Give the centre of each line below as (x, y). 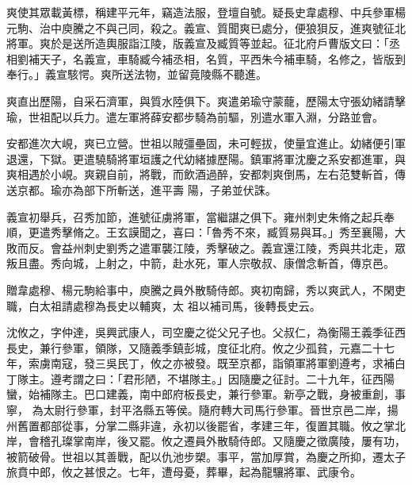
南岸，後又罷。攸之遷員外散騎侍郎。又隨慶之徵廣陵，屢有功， (244, 441)
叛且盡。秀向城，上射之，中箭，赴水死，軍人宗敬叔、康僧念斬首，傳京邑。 (200, 263)
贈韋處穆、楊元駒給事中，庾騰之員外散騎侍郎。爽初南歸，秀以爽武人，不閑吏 (206, 289)
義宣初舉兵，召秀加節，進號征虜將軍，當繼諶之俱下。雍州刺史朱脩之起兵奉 (200, 216)
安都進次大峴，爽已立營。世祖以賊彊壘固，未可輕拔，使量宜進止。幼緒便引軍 (206, 143)
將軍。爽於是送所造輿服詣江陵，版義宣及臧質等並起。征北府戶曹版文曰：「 (198, 43)
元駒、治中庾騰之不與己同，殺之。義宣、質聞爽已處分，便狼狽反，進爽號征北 (206, 27)
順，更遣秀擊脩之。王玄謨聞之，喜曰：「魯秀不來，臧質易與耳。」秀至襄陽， (200, 232)
